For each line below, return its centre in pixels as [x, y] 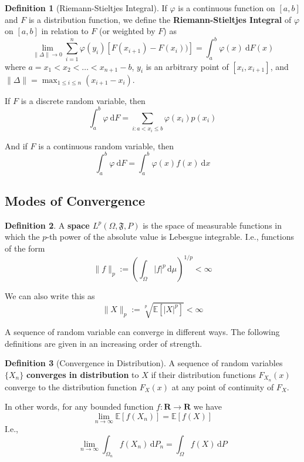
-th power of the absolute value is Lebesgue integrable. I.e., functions [170, 237]
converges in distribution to [82, 374]
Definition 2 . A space [47, 225]
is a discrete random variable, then [83, 100]
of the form [25, 248]
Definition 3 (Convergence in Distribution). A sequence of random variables [144, 363]
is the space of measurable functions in [212, 225]
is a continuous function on [227, 8]
